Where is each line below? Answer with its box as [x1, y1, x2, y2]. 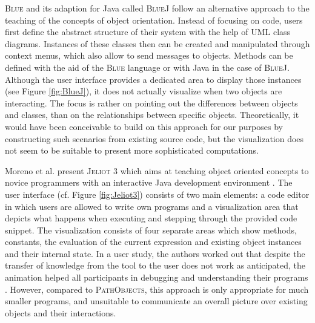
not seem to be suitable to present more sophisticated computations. [5, 144, 259, 157]
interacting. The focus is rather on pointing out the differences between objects [5, 96, 298, 109]
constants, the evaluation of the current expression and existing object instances [5, 235, 302, 248]
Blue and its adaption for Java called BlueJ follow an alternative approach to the [5, 2, 310, 14]
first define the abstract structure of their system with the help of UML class [5, 25, 291, 38]
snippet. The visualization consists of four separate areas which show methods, [5, 223, 297, 236]
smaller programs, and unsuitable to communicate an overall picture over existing [5, 295, 308, 307]
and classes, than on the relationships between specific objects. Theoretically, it [5, 108, 299, 121]
